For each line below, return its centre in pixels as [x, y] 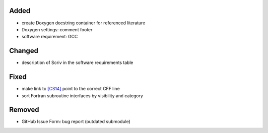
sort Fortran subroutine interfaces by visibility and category [82, 96]
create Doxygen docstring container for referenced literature [84, 23]
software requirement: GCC [50, 37]
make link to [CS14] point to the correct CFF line [71, 89]
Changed [24, 51]
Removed [24, 110]
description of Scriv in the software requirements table [77, 63]
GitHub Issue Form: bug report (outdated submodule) [76, 122]
